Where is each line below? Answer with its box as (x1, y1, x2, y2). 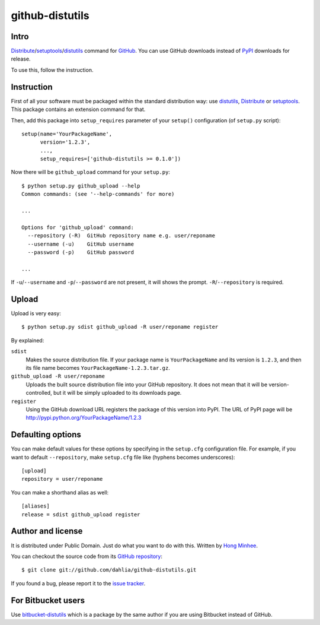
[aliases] (21, 503, 50, 510)
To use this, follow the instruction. (11, 66, 94, 74)
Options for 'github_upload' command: (21, 224, 135, 231)
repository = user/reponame (21, 475, 103, 483)
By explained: (11, 337, 44, 344)
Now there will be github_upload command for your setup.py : (11, 169, 170, 176)
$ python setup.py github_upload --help (21, 182, 140, 189)
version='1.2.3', (40, 139, 91, 145)
